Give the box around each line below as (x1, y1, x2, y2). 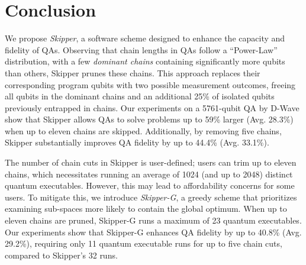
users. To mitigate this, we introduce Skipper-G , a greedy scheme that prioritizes (5, 190, 297, 203)
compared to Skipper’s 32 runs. (5, 248, 118, 261)
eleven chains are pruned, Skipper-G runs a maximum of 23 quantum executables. (5, 214, 302, 227)
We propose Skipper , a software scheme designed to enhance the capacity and (5, 32, 285, 44)
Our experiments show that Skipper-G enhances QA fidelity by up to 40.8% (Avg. (5, 225, 302, 238)
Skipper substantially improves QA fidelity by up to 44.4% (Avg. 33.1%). (5, 136, 269, 148)
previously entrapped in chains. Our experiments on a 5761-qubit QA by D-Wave (5, 101, 299, 114)
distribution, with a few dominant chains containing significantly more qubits (5, 55, 285, 67)
